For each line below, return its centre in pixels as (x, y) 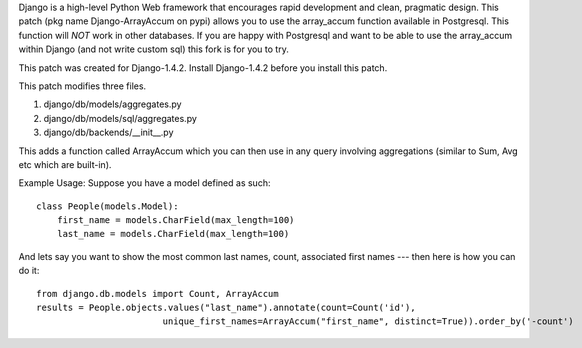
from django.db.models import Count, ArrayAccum (157, 293)
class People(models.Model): (107, 206)
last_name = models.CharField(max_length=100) (173, 234)
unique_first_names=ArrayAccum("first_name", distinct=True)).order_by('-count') (368, 321)
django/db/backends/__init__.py (108, 132)
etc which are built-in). (65, 164)
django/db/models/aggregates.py (112, 104)
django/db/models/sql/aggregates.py (120, 118)
